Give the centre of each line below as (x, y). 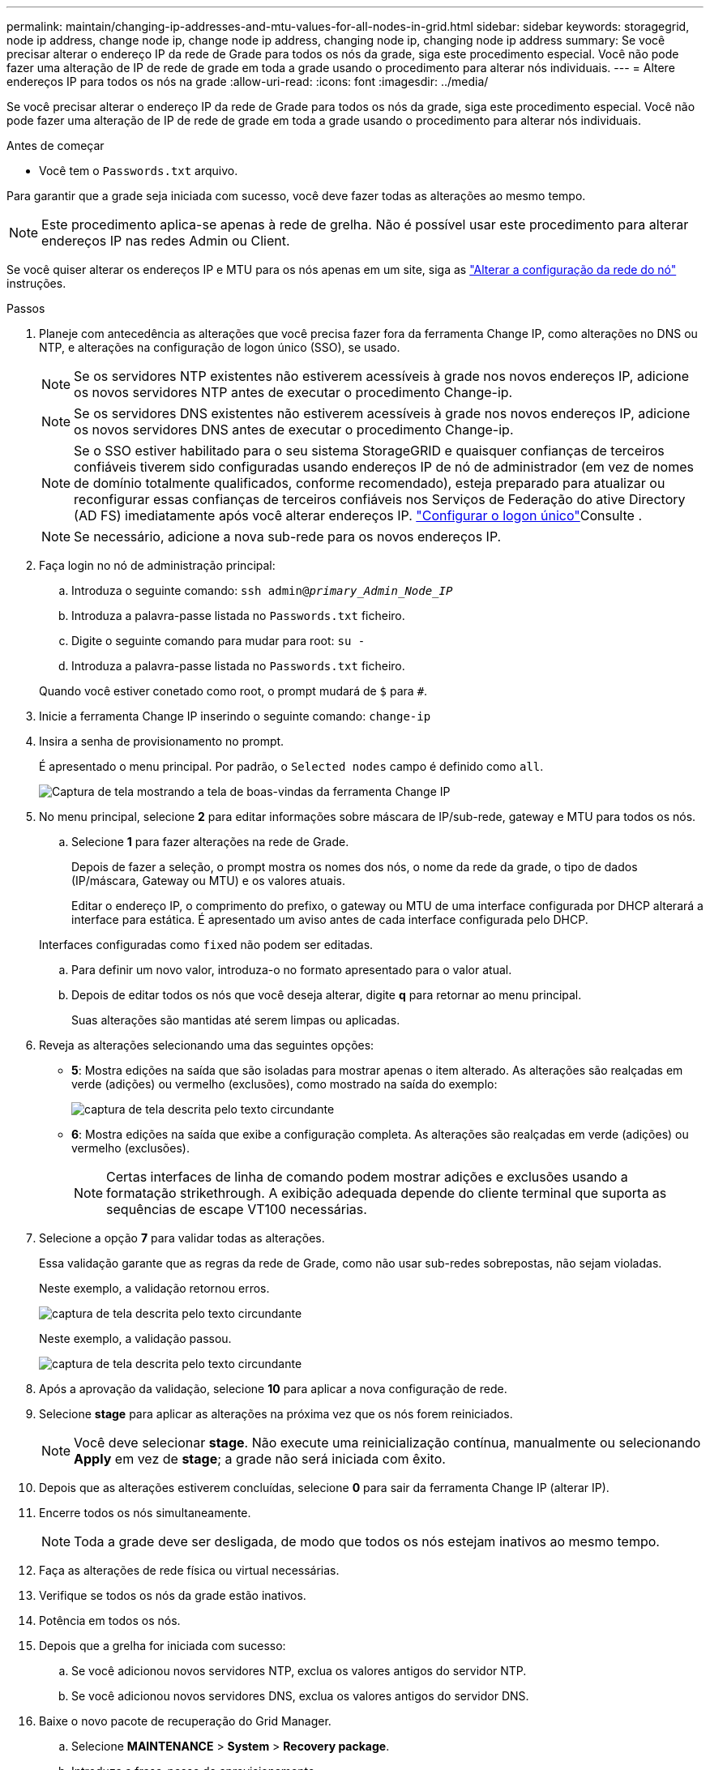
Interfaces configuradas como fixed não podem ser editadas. (206, 945)
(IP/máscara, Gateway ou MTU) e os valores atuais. (208, 881)
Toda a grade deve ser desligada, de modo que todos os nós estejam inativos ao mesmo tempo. (367, 1541)
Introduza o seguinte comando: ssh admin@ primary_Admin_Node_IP (262, 590)
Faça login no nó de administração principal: (157, 565)
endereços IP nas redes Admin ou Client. (166, 241)
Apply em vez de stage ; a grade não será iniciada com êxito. (260, 1459)
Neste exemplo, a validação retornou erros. (154, 1288)
